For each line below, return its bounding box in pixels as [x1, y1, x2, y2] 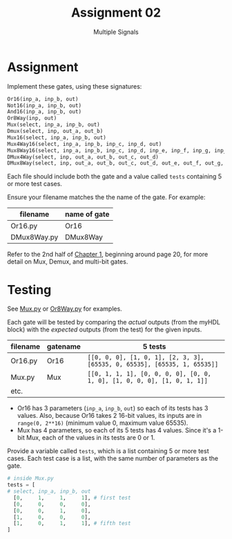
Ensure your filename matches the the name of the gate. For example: [7, 193, 206, 201]
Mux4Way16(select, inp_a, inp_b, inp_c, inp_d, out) [7, 140, 162, 147]
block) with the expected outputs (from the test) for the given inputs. [7, 325, 202, 334]
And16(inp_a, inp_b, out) [7, 109, 81, 116]
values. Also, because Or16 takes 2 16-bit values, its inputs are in [17, 412, 202, 420]
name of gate [65, 210, 110, 219]
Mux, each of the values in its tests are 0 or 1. [26, 434, 155, 442]
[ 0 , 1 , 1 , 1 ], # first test [13, 494, 131, 501]
